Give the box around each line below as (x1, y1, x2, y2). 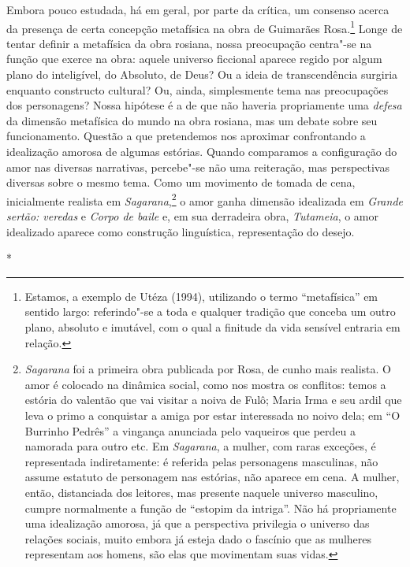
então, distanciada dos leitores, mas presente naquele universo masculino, (24, 484, 378, 500)
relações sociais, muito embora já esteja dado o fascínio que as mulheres (24, 530, 372, 547)
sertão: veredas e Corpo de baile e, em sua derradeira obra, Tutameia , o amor (6, 208, 379, 224)
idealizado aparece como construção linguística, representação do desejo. (6, 223, 355, 239)
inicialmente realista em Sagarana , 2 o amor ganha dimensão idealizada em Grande (6, 190, 403, 209)
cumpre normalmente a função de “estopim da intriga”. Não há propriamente (24, 499, 397, 516)
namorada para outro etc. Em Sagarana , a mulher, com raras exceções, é (24, 438, 376, 454)
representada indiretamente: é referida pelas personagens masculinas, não (24, 453, 378, 469)
